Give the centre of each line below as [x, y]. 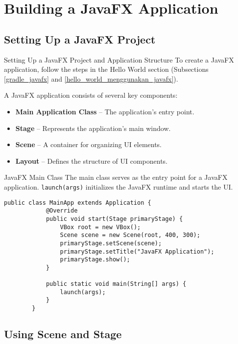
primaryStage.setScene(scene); [111, 243]
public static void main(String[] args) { [116, 284]
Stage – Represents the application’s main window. [93, 128]
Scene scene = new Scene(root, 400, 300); [130, 235]
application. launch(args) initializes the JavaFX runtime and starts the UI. [119, 186]
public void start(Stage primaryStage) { [114, 219]
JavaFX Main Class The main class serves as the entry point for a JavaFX [116, 177]
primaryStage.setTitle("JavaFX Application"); [137, 251]
